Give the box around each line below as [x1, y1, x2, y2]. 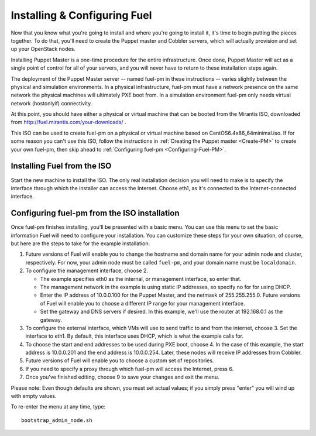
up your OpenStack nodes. [11, 46, 75, 53]
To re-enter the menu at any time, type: [11, 403, 106, 410]
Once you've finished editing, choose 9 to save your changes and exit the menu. [25, 373, 219, 380]
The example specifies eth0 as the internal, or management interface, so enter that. [40, 275, 242, 282]
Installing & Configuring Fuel [11, 9, 152, 22]
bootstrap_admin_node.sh [21, 417, 92, 424]
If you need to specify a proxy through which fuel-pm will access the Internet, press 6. [25, 365, 234, 372]
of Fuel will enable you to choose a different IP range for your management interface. [40, 300, 245, 307]
